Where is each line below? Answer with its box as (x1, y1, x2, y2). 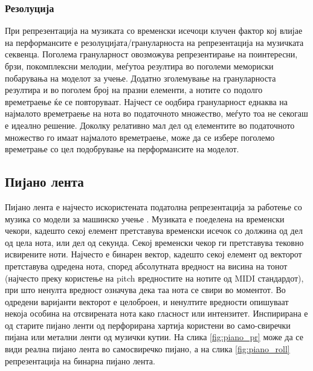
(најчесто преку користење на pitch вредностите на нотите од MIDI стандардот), (5, 271, 304, 284)
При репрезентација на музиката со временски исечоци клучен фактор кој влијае (5, 24, 303, 37)
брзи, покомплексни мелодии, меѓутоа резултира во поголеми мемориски (5, 60, 274, 72)
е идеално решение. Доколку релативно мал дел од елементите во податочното (5, 118, 295, 131)
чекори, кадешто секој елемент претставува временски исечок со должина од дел (5, 224, 303, 237)
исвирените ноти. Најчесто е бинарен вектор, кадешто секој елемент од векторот (5, 248, 302, 260)
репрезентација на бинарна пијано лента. (5, 354, 155, 367)
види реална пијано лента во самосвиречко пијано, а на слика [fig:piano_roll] (5, 343, 290, 355)
